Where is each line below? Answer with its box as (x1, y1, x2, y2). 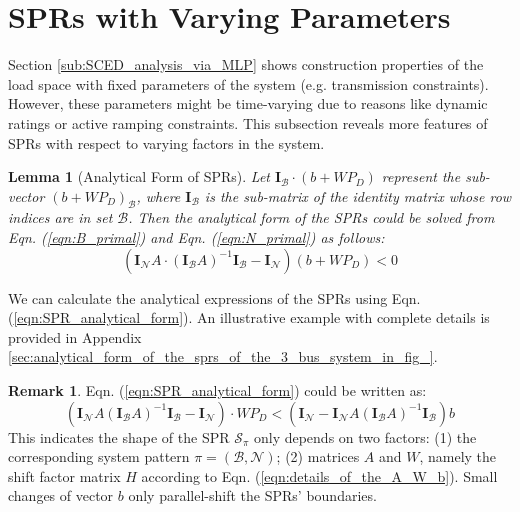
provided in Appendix (8, 326, 142, 347)
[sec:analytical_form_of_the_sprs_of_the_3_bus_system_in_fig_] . (8, 346, 438, 367)
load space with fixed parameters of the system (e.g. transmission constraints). (8, 73, 489, 94)
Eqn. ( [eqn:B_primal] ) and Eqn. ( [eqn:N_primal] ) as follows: (8, 227, 385, 248)
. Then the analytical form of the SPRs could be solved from (128, 207, 495, 228)
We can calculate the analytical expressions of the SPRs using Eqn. (8, 287, 421, 308)
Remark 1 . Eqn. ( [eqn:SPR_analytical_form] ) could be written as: (8, 380, 427, 401)
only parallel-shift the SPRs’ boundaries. (128, 485, 377, 506)
